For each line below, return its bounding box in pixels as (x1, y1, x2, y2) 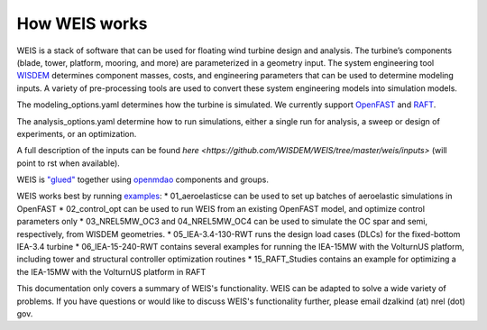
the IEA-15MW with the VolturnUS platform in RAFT (16, 266, 207, 277)
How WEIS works (16, 14, 148, 33)
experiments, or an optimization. (16, 128, 137, 139)
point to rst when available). (16, 158, 121, 169)
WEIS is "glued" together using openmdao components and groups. (16, 174, 270, 185)
